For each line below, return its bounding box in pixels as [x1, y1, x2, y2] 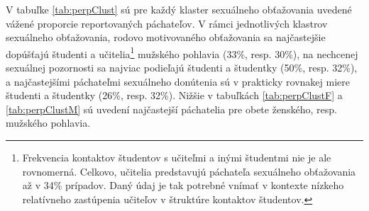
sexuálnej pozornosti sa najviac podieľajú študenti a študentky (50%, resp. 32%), [6, 60, 358, 75]
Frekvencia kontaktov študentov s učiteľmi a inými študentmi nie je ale [22, 150, 331, 164]
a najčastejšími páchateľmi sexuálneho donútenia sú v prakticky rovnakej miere [6, 74, 350, 89]
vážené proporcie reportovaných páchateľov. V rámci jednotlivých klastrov [6, 16, 328, 30]
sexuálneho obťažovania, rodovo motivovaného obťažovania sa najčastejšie [6, 30, 326, 45]
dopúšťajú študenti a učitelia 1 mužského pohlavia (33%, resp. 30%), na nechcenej [6, 44, 358, 61]
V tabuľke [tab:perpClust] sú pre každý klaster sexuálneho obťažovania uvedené [6, 2, 352, 16]
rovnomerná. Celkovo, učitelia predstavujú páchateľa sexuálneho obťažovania [22, 164, 356, 178]
